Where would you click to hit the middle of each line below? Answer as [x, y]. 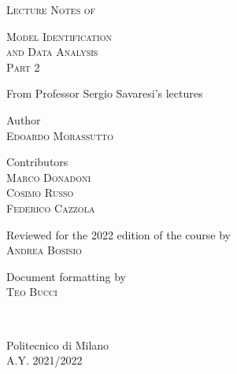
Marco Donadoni [49, 177]
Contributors [37, 162]
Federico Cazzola [51, 207]
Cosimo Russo [40, 193]
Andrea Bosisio [44, 250]
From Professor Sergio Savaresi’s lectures [105, 93]
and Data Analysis [52, 52]
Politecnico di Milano [58, 344]
